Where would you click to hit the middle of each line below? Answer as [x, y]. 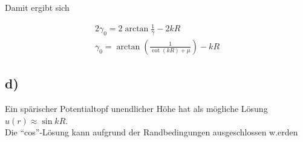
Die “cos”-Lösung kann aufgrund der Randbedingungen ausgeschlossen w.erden [151, 132]
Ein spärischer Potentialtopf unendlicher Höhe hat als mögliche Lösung [136, 109]
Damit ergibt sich [37, 7]
